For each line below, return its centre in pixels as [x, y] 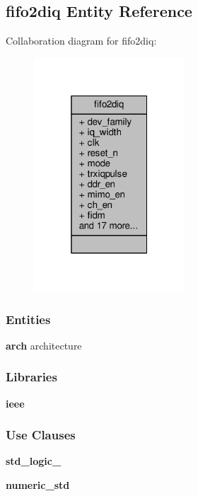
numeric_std [38, 485]
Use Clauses [41, 435]
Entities [28, 319]
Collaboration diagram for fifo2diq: [81, 41]
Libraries [31, 377]
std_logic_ [34, 461]
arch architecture [44, 345]
